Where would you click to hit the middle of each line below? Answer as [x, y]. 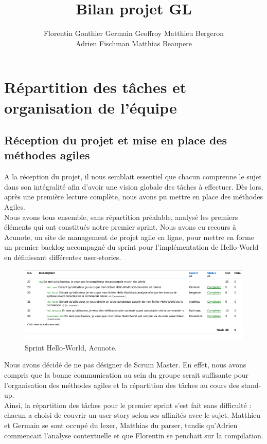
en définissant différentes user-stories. [63, 257]
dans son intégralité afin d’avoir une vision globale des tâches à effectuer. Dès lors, [134, 186]
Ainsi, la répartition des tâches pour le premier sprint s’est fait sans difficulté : [128, 405]
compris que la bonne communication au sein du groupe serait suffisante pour [126, 374]
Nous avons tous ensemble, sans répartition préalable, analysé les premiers [121, 217]
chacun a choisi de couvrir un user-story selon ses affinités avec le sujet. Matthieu [132, 415]
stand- [251, 385]
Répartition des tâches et [95, 87]
